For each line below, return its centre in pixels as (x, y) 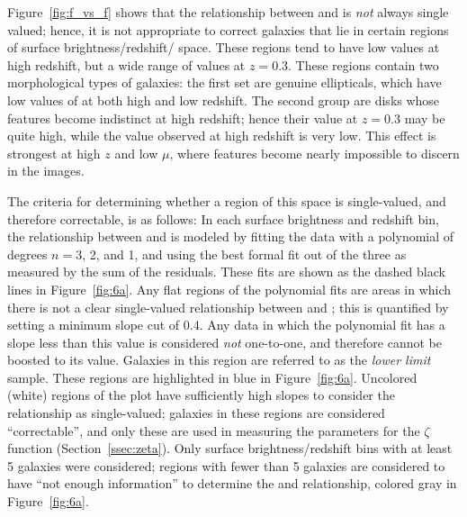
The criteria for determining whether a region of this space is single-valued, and (227, 200)
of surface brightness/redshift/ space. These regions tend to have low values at (224, 47)
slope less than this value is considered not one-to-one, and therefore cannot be (225, 342)
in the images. (46, 171)
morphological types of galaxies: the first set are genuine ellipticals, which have (225, 82)
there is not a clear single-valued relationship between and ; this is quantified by (228, 307)
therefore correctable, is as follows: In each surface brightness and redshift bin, (223, 218)
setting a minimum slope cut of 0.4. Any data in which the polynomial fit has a (226, 325)
